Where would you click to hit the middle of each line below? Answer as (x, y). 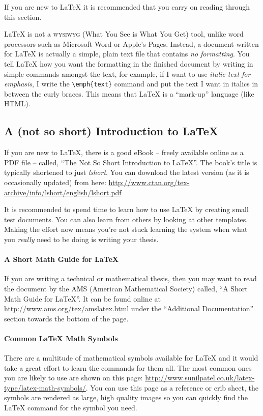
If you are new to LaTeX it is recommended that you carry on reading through (127, 7)
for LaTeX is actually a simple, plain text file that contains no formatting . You (127, 54)
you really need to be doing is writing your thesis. (81, 239)
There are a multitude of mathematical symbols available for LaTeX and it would (131, 358)
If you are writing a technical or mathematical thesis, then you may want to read (130, 278)
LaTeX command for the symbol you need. (71, 408)
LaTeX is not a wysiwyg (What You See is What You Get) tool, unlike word (124, 34)
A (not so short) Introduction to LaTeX (111, 131)
